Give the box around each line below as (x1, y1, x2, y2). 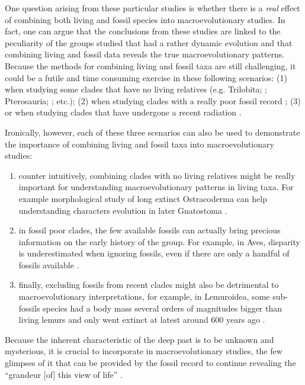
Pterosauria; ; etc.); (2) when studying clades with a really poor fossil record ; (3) (5, 94, 301, 107)
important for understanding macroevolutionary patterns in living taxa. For (18, 181, 294, 193)
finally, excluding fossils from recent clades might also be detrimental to (18, 278, 279, 291)
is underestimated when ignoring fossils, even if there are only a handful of (18, 247, 290, 259)
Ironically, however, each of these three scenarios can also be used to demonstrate (5, 126, 300, 138)
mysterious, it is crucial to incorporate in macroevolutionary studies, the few (5, 345, 282, 357)
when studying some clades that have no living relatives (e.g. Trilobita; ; (5, 83, 267, 95)
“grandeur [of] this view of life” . (5, 368, 123, 380)
